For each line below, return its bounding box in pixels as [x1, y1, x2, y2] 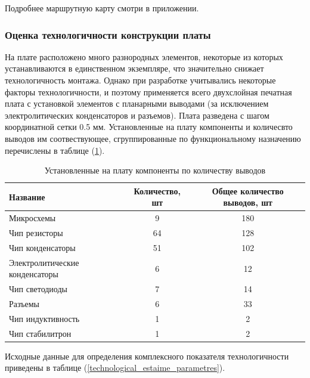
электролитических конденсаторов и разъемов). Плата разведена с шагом [5, 109, 269, 121]
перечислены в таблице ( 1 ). [5, 144, 105, 156]
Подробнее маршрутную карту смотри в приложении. [5, 2, 199, 14]
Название [9, 190, 45, 203]
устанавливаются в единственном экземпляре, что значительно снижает [5, 62, 264, 75]
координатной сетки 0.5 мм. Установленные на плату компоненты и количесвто [5, 120, 293, 133]
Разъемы [9, 298, 40, 309]
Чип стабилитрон [9, 327, 72, 339]
